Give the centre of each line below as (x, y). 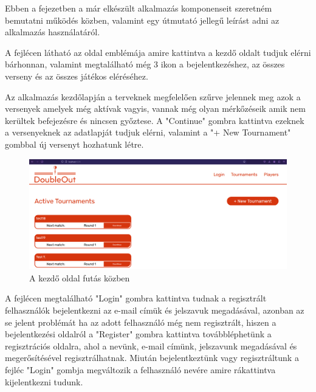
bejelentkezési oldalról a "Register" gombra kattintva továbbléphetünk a (138, 334)
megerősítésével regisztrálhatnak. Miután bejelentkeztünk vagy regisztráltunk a (152, 358)
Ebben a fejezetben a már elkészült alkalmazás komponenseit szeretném (139, 8)
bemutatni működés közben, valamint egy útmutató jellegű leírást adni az (142, 20)
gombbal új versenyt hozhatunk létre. (74, 144)
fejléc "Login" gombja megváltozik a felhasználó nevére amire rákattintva (140, 370)
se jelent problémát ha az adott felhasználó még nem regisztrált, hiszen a (141, 322)
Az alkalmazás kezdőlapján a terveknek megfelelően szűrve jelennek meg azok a (153, 96)
